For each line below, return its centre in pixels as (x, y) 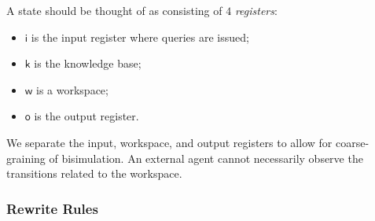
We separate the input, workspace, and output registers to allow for (169, 142)
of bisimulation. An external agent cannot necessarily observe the (206, 158)
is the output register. (86, 116)
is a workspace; (72, 89)
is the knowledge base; (88, 63)
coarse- (352, 142)
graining (26, 158)
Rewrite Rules (52, 208)
